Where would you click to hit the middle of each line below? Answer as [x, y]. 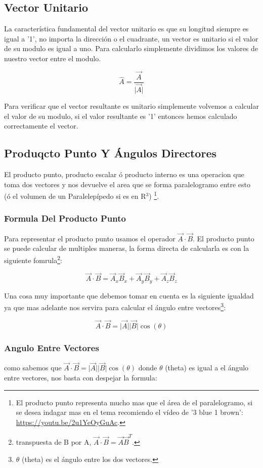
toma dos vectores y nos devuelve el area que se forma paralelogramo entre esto [127, 184]
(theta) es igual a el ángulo [207, 368]
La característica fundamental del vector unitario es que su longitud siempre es [126, 29]
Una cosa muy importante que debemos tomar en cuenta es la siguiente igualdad [129, 295]
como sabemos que [33, 368]
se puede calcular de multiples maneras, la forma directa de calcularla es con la [127, 248]
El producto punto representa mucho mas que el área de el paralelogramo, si [134, 402]
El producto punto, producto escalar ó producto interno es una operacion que [124, 174]
